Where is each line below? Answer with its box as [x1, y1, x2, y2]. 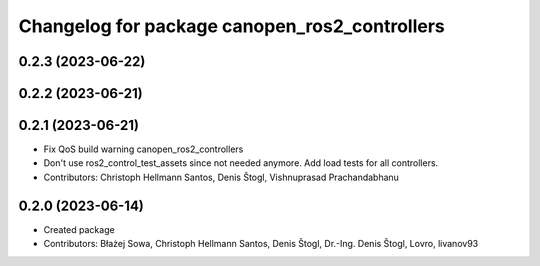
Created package [43, 223, 115, 235]
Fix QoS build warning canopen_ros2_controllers [43, 143, 244, 155]
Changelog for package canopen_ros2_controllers [18, 15, 445, 37]
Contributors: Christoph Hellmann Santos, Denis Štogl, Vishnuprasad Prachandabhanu [43, 171, 400, 183]
